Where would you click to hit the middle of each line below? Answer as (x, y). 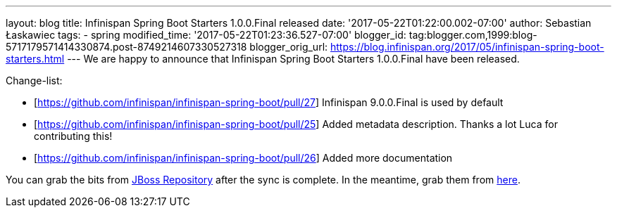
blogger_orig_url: (289, 47)
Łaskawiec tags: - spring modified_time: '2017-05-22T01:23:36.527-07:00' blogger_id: (206, 35)
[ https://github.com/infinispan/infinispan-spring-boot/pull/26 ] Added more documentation (243, 158)
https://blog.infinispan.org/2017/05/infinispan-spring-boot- (467, 47)
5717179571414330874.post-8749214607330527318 (126, 47)
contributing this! (73, 136)
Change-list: (34, 80)
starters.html (35, 59)
